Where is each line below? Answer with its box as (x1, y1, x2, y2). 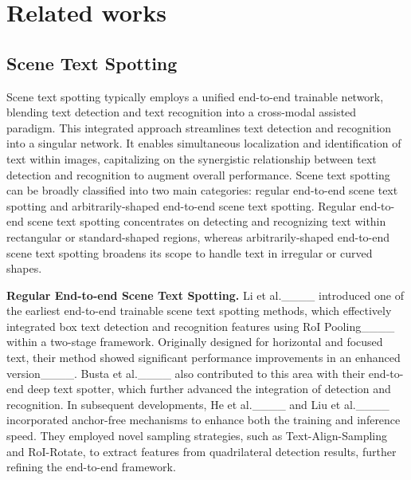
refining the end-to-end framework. (6, 458, 176, 475)
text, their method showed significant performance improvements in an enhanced (6, 349, 401, 366)
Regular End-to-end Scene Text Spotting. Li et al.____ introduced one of (6, 286, 404, 303)
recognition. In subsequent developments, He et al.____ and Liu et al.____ (6, 395, 389, 412)
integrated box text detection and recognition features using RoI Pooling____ (6, 317, 395, 334)
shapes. (6, 260, 42, 277)
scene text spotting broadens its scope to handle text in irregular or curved (6, 244, 373, 261)
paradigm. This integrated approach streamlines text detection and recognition (6, 119, 392, 136)
